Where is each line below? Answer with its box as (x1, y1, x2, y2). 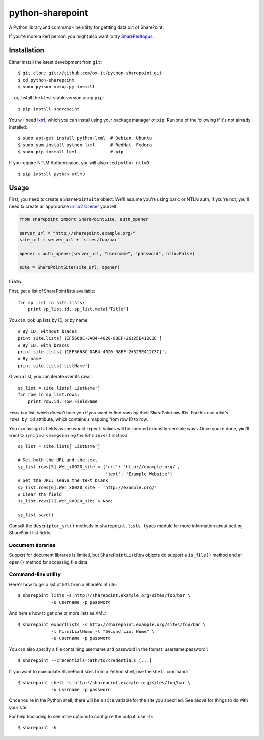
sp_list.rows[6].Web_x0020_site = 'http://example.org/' (18, 484, 157, 490)
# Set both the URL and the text (18, 457, 98, 463)
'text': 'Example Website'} (105, 471, 173, 477)
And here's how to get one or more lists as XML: (9, 610, 106, 616)
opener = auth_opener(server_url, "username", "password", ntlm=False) (19, 251, 195, 256)
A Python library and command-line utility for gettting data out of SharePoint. (9, 24, 164, 30)
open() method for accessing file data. (9, 559, 89, 565)
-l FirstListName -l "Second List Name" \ (51, 629, 154, 634)
